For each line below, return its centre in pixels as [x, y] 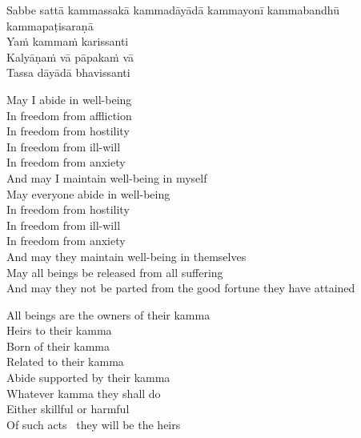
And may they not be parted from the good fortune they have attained [181, 288]
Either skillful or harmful [68, 409]
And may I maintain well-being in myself [107, 177]
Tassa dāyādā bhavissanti [68, 72]
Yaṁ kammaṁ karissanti [68, 41]
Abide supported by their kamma [88, 378]
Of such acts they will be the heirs [94, 424]
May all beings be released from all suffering [115, 272]
